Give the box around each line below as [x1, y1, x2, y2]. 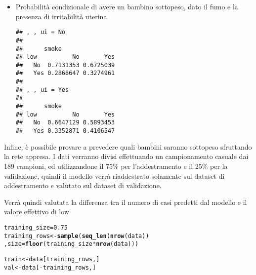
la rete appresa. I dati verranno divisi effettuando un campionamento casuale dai [4, 151, 249, 161]
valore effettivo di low [4, 206, 69, 217]
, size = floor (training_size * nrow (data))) [4, 240, 139, 248]
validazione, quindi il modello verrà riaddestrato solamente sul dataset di [4, 170, 225, 181]
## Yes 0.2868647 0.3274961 [15, 70, 115, 77]
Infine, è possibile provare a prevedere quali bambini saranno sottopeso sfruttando [4, 141, 252, 152]
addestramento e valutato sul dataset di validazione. [4, 180, 162, 191]
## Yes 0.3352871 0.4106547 [15, 127, 115, 135]
